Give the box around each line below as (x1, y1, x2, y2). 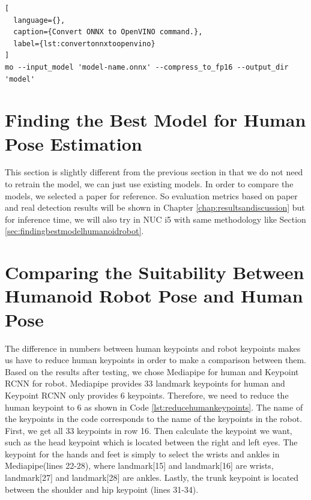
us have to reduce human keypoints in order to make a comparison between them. (5, 354, 307, 366)
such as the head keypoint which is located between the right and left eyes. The (5, 436, 298, 448)
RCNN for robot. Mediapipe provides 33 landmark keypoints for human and (5, 377, 285, 390)
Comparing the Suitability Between (5, 260, 304, 285)
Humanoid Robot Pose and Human (5, 283, 303, 308)
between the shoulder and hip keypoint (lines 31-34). (5, 483, 199, 495)
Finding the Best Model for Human (5, 107, 306, 132)
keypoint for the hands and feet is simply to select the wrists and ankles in (5, 447, 280, 460)
